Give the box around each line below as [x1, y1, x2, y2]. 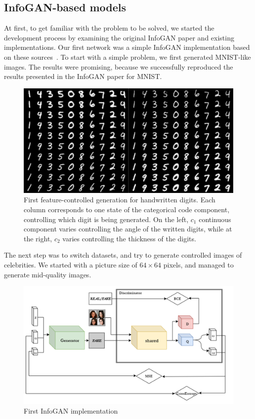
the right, [24, 233, 52, 243]
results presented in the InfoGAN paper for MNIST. [4, 71, 162, 81]
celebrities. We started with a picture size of [4, 259, 137, 269]
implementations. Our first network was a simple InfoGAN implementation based [4, 42, 250, 52]
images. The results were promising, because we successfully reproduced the [4, 61, 233, 72]
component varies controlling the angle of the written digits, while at [24, 224, 232, 234]
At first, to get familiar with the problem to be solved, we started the [4, 23, 214, 33]
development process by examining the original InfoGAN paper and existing [4, 32, 234, 42]
